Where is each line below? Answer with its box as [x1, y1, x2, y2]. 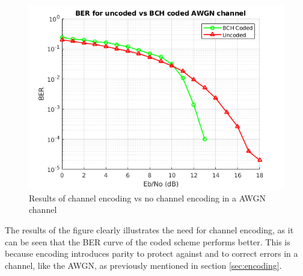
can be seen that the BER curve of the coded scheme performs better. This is [5, 235, 290, 248]
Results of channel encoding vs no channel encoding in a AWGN [29, 191, 266, 204]
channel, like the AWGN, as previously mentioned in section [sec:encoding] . [5, 259, 282, 271]
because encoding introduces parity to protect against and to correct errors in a [5, 247, 298, 260]
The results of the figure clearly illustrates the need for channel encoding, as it [5, 223, 294, 236]
